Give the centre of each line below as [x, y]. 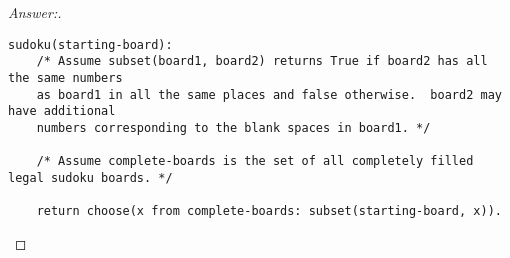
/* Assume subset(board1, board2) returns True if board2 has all [262, 61]
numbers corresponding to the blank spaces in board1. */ [233, 127]
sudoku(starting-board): [90, 44]
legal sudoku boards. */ [90, 177]
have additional [62, 111]
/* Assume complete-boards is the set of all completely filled [255, 161]
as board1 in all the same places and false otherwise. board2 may [269, 94]
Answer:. [35, 12]
